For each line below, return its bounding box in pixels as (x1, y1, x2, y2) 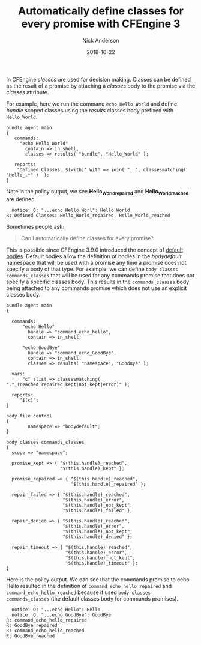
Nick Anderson (82, 37, 119, 44)
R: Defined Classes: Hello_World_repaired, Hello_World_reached (6, 212, 170, 219)
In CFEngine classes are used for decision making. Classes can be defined (6, 76, 191, 83)
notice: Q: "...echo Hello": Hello (11, 607, 101, 613)
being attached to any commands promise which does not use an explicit (6, 284, 187, 292)
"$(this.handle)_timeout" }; (65, 560, 138, 566)
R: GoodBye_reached (6, 632, 55, 639)
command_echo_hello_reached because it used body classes (6, 589, 151, 596)
